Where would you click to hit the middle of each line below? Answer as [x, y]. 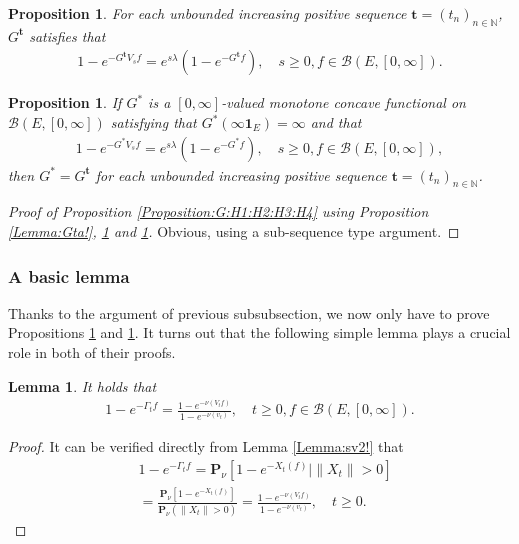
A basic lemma [69, 275]
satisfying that [153, 122]
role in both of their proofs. [92, 352]
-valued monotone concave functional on [343, 102]
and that [336, 122]
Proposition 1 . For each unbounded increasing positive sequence [207, 13]
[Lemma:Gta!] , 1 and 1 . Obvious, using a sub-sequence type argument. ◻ [234, 231]
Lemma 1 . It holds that [82, 385]
